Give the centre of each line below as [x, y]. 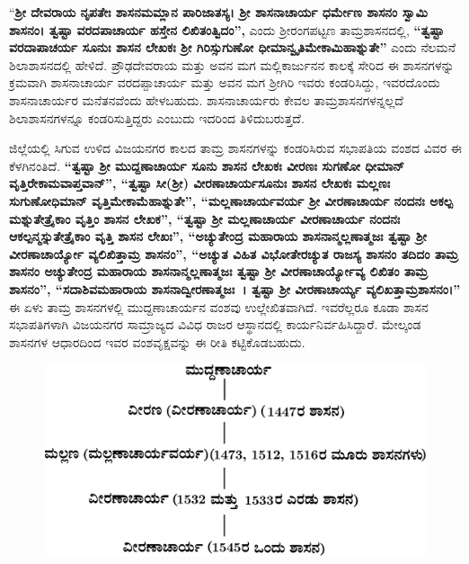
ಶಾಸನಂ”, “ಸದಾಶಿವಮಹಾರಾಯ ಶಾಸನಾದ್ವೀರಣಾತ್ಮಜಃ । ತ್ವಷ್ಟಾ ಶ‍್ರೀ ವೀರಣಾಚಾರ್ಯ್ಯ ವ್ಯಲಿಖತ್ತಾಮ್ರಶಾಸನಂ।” [235, 288]
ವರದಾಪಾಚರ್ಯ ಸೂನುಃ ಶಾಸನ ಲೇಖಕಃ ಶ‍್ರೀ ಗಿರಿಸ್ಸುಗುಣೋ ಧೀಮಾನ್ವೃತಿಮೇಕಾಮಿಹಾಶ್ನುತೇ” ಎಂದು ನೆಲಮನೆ [233, 47]
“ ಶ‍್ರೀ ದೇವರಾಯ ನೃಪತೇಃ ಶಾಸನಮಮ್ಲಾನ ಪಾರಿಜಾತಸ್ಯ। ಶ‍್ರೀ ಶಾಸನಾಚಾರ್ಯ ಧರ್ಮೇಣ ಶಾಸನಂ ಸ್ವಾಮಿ [218, 12]
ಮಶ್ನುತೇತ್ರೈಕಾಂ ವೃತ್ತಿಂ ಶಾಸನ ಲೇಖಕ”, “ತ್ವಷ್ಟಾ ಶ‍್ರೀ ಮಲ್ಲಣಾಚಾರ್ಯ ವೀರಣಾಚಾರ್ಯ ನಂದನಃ [205, 218]
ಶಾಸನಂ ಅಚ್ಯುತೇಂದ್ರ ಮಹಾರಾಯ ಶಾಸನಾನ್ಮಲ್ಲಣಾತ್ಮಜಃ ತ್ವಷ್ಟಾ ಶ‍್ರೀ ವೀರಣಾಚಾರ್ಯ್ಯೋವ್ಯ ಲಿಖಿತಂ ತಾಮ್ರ [219, 271]
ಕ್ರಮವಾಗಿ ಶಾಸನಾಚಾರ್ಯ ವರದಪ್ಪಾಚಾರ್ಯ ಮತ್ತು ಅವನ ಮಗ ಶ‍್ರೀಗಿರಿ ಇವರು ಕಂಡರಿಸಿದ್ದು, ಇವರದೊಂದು [225, 82]
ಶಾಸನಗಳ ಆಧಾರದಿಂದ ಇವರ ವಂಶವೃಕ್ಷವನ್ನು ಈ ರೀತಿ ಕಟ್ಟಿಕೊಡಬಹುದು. [157, 341]
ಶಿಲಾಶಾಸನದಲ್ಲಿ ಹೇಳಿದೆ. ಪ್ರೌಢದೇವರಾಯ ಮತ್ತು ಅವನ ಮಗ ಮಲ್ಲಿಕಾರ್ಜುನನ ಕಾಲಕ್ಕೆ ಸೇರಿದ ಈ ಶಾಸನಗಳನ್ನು [232, 64]
